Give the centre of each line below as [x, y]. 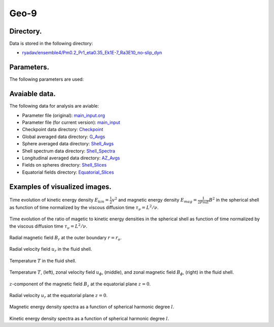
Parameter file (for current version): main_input [71, 122]
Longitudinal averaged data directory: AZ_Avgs [71, 158]
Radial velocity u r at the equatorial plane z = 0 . [58, 296]
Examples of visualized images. [60, 187]
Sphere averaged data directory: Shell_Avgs [68, 144]
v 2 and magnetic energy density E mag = [155, 200]
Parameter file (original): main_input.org [63, 115]
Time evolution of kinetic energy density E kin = [59, 201]
